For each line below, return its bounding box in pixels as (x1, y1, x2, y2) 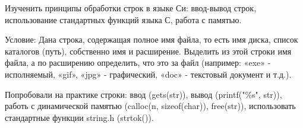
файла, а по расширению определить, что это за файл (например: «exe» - (5, 56, 271, 69)
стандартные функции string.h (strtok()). (5, 111, 154, 123)
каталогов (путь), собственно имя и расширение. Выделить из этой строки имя (5, 44, 292, 57)
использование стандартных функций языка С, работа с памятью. (5, 13, 242, 25)
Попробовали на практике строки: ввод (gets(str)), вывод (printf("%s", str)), (5, 88, 282, 100)
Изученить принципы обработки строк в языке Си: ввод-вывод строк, (5, 2, 257, 14)
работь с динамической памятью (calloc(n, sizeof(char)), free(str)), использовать (5, 100, 296, 112)
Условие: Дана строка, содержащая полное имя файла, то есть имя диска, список (5, 33, 298, 46)
